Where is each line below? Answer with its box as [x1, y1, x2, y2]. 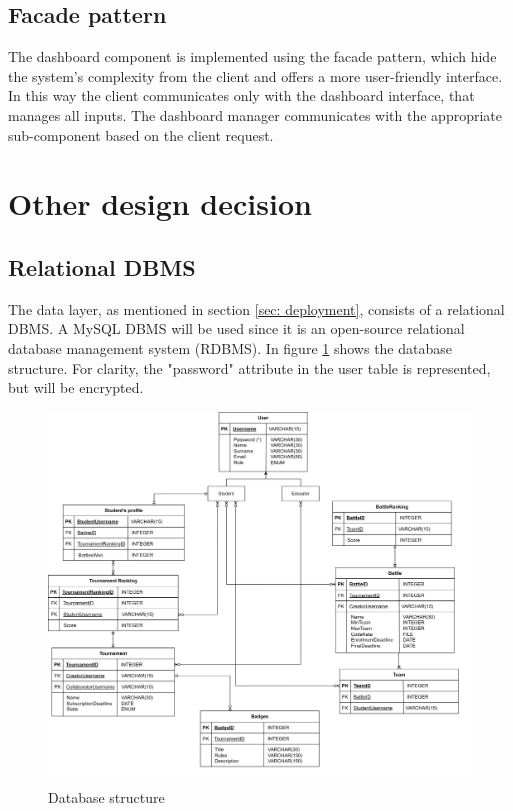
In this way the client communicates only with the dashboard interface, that [8, 85, 475, 106]
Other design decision [8, 183, 312, 224]
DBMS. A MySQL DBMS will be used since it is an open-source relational [8, 318, 465, 339]
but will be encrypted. [8, 377, 144, 398]
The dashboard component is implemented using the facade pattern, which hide [8, 46, 497, 67]
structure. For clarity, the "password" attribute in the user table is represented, [8, 357, 491, 378]
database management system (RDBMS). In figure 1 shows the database [8, 337, 452, 358]
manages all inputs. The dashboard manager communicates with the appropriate [8, 104, 502, 125]
